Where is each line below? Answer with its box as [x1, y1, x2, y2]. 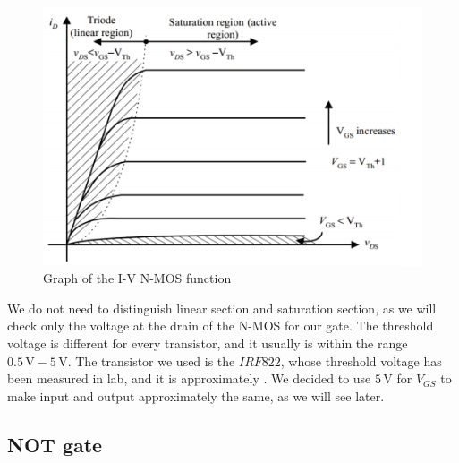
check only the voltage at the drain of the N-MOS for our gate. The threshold [7, 316, 434, 335]
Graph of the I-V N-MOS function [43, 269, 232, 287]
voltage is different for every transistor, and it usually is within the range [7, 333, 408, 352]
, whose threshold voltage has [280, 351, 442, 370]
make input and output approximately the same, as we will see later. [7, 386, 385, 405]
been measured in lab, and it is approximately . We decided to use [7, 369, 371, 388]
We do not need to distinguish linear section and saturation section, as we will [7, 298, 437, 317]
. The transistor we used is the [67, 351, 235, 370]
